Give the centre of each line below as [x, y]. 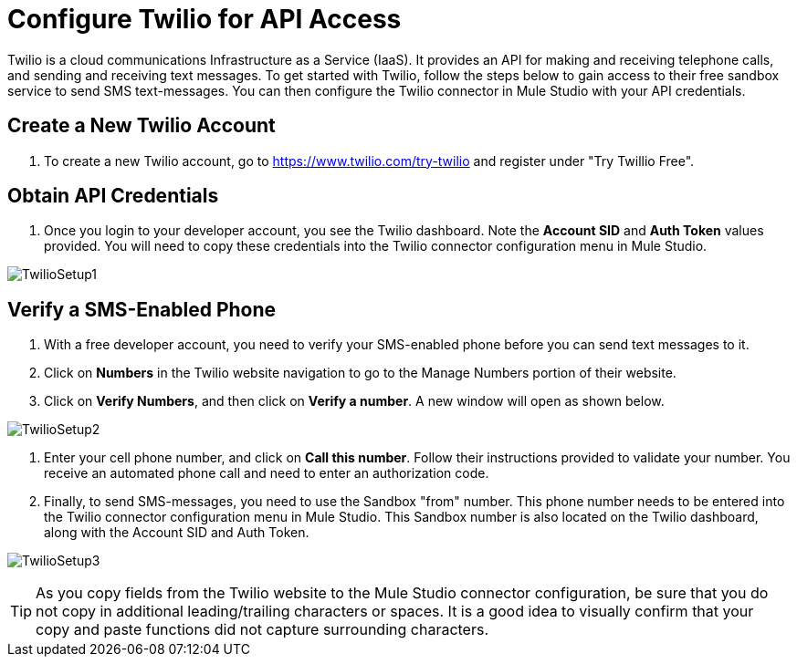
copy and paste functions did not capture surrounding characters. [262, 630]
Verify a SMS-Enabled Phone [142, 309]
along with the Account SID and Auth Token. [177, 533]
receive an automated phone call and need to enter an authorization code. [267, 473]
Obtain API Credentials [113, 196]
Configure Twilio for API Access [204, 19]
